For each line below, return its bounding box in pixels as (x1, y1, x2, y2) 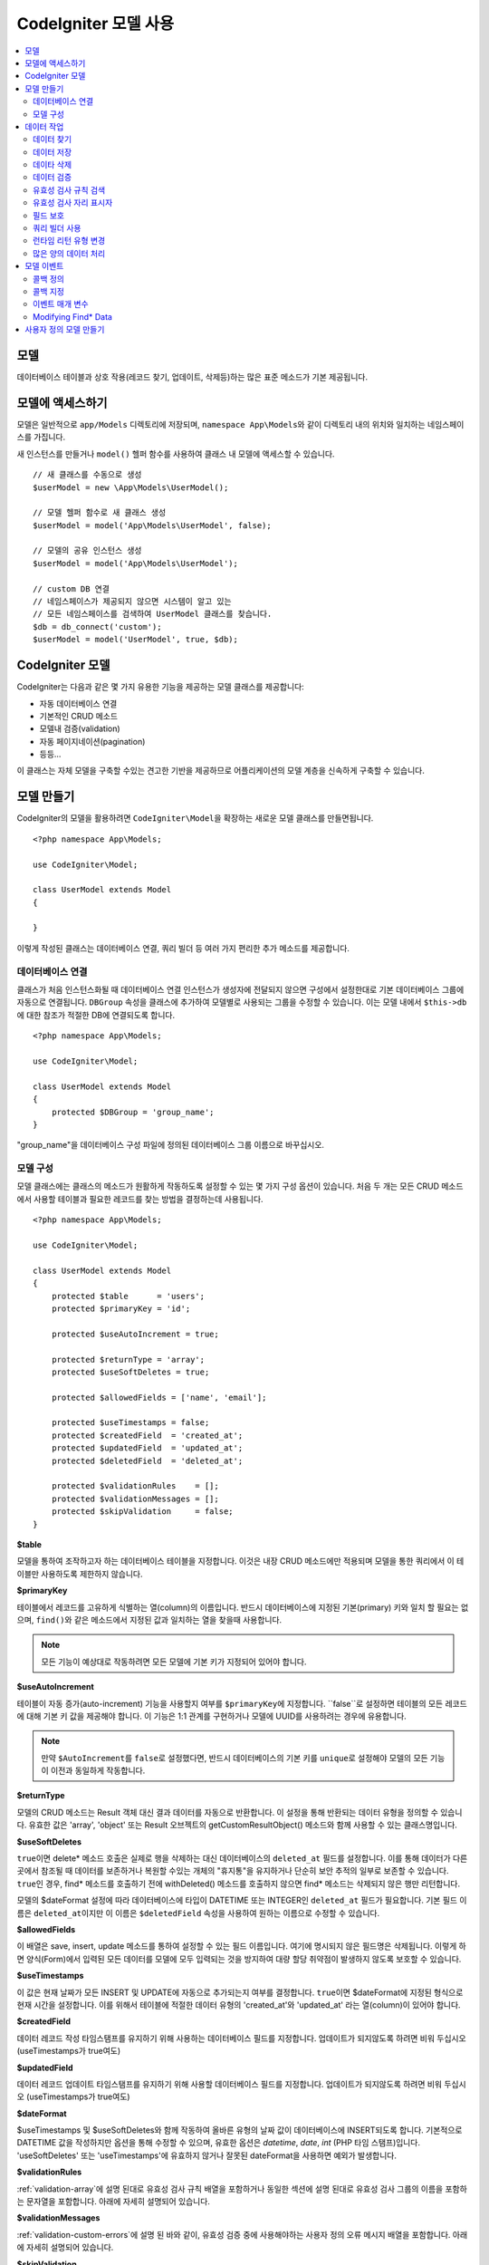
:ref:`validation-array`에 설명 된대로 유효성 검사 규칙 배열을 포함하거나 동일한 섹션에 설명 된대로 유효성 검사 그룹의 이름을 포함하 (16, 2183, 468, 2194)
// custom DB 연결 (33, 583, 110, 593)
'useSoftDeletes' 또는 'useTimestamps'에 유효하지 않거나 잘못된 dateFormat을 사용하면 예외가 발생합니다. (16, 2150, 398, 2161)
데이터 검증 (33, 172, 72, 183)
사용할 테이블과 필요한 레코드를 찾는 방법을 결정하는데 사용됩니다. (33, 1193, 264, 1204)
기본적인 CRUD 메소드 (39, 710, 118, 721)
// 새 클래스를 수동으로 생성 (33, 469, 142, 480)
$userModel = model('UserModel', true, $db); (33, 634, 239, 645)
